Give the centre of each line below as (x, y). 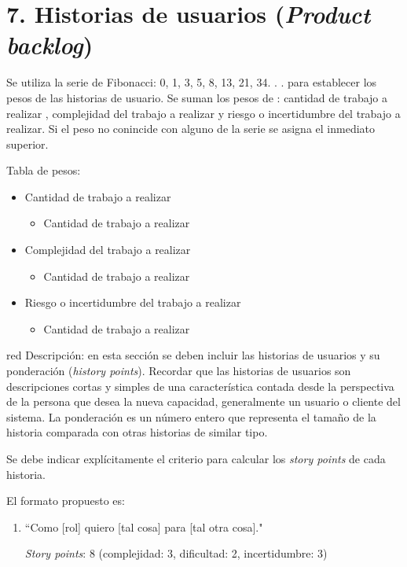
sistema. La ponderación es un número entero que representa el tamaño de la (191, 416)
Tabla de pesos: (44, 170)
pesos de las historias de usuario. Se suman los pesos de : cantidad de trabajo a (197, 97)
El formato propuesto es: (66, 501)
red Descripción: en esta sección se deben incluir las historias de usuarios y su (193, 355)
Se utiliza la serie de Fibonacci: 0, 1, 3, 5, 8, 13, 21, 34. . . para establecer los (192, 82)
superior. (27, 144)
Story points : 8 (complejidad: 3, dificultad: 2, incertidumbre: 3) (176, 553)
